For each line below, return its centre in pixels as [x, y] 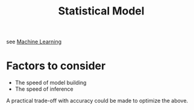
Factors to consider [56, 66]
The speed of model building [51, 83]
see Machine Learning [34, 42]
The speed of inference [44, 89]
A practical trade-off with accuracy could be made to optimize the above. [97, 101]
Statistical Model [101, 11]
